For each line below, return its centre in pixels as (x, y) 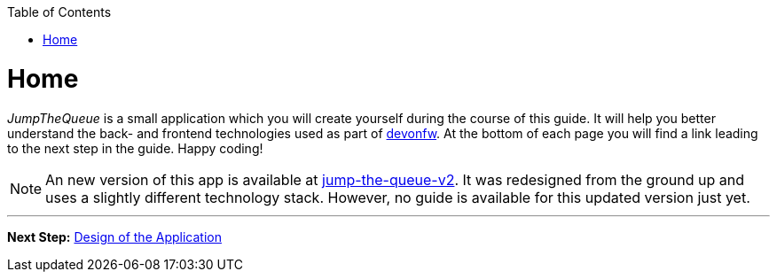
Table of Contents (59, 12)
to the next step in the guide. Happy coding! (135, 148)
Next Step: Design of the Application (114, 236)
